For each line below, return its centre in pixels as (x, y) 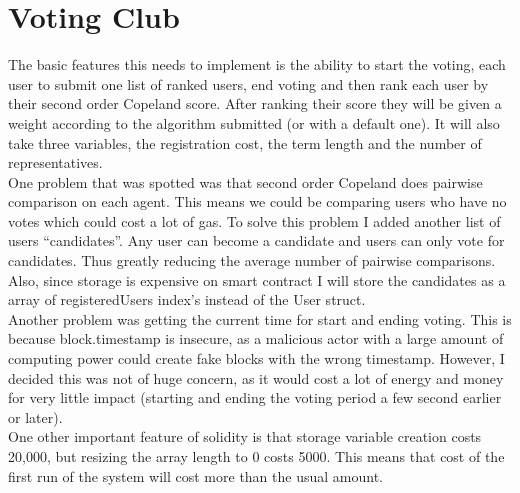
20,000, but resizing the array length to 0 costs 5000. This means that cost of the (256, 456)
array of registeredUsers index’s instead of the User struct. (187, 299)
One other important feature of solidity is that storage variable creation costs (245, 436)
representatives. (55, 162)
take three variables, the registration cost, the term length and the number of (245, 142)
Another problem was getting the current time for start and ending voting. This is (260, 318)
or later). (35, 416)
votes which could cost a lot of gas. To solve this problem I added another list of (254, 220)
